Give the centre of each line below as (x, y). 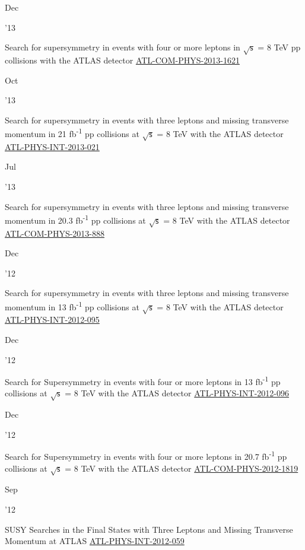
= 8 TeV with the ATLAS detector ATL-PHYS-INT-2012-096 (177, 393)
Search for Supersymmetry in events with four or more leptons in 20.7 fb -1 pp (146, 455)
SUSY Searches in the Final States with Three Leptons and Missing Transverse (149, 529)
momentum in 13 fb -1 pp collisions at (72, 306)
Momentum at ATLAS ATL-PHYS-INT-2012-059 (95, 541)
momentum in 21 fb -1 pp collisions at (72, 133)
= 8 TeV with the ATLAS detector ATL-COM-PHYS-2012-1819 (182, 468)
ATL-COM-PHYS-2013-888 (55, 233)
